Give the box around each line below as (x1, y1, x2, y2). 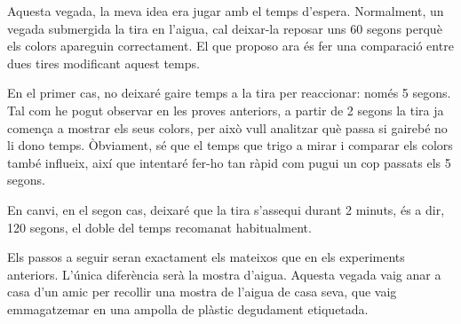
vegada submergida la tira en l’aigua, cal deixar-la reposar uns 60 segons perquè (7, 19, 442, 37)
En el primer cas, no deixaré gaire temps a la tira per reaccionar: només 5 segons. (7, 83, 451, 102)
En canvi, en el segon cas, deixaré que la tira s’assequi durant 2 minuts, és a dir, (7, 200, 445, 218)
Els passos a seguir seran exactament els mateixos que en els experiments (7, 248, 405, 266)
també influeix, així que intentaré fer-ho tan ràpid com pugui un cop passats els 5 (7, 153, 451, 171)
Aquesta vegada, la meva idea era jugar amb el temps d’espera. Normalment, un (7, 2, 444, 20)
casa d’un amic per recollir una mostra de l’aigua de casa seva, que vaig (7, 282, 397, 301)
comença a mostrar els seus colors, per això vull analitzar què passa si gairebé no (7, 118, 448, 137)
